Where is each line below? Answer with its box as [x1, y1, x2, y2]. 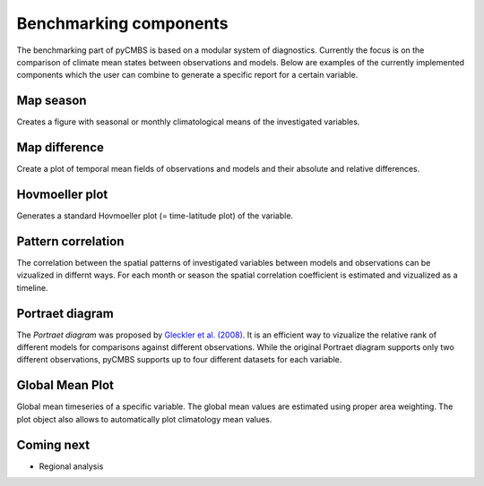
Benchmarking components [16, 13, 229, 33]
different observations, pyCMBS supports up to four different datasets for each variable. [16, 354, 342, 365]
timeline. [16, 282, 48, 293]
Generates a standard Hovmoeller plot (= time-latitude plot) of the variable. [16, 210, 294, 221]
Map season [16, 93, 87, 108]
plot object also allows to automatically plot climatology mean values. [16, 414, 272, 424]
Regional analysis [39, 461, 104, 472]
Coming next [16, 437, 90, 452]
